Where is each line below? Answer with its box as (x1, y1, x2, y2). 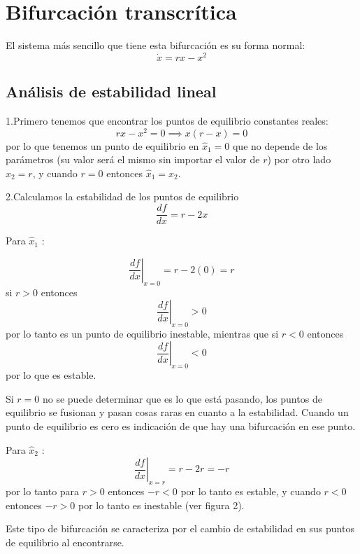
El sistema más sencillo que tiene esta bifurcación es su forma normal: (6, 38, 305, 53)
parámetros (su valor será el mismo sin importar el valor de (6, 152, 260, 167)
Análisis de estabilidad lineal (6, 81, 217, 102)
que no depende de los (232, 138, 328, 153)
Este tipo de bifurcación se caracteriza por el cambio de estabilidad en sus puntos (6, 521, 354, 536)
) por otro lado (267, 152, 331, 167)
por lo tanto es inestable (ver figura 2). (78, 497, 245, 512)
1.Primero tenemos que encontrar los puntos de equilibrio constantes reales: (6, 113, 329, 127)
